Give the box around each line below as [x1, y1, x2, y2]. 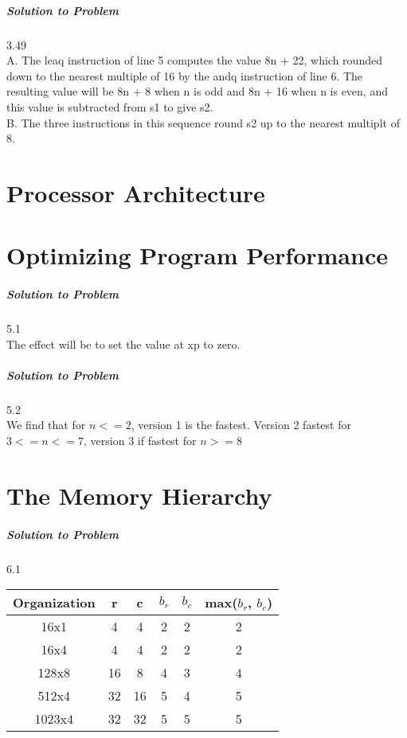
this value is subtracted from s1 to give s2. [6, 98, 213, 115]
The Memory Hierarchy [6, 478, 272, 511]
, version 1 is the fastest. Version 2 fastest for [131, 416, 351, 433]
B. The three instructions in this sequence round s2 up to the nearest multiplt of [6, 114, 400, 131]
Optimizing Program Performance [6, 239, 388, 271]
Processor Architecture [6, 176, 265, 209]
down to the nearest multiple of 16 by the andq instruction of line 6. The [6, 67, 363, 84]
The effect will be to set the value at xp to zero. [6, 335, 241, 352]
